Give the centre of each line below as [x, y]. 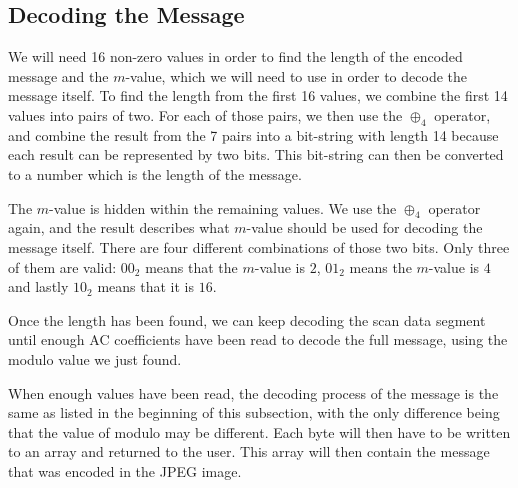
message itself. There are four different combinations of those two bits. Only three [259, 246]
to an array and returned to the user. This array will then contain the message [249, 451]
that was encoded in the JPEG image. [125, 470]
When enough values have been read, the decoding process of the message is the [253, 392]
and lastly [38, 286]
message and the [58, 75]
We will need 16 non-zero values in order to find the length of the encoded [235, 56]
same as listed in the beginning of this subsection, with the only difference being [254, 412]
